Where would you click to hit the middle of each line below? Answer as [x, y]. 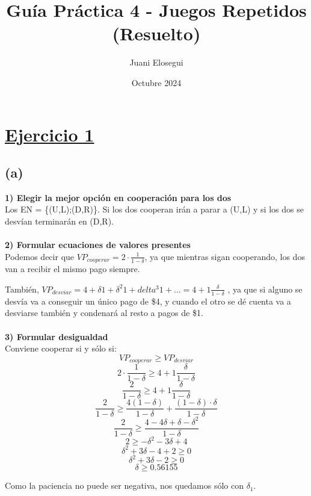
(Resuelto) [156, 33]
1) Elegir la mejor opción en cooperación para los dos [118, 197]
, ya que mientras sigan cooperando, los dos [225, 256]
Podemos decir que [40, 256]
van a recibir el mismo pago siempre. [72, 269]
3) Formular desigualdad [57, 336]
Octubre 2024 [156, 82]
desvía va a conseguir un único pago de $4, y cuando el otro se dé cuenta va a [148, 301]
